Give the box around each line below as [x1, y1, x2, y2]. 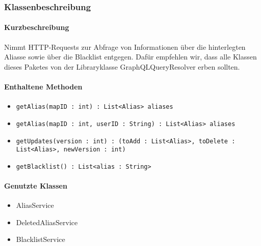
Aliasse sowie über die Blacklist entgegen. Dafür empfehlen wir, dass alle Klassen [4, 51, 257, 62]
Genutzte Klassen [4, 180, 67, 191]
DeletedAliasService [16, 217, 78, 227]
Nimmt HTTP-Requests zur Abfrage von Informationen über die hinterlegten [4, 41, 246, 52]
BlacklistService [16, 234, 65, 244]
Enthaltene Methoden [4, 81, 83, 92]
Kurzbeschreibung [4, 22, 69, 33]
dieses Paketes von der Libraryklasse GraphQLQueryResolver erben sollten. [4, 61, 240, 72]
